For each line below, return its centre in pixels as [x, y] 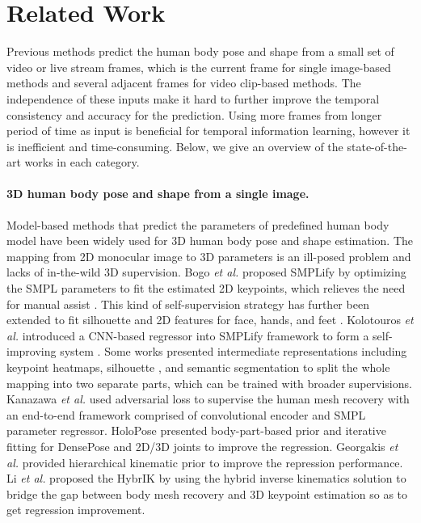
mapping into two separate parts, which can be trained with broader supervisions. [209, 383]
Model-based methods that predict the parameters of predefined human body [198, 224]
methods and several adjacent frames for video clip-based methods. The [184, 83]
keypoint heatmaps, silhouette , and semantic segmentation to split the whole [198, 367]
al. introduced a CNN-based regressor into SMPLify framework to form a [188, 335]
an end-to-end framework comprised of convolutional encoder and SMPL [186, 414]
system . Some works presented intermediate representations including [234, 351]
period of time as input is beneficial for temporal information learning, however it [208, 131]
